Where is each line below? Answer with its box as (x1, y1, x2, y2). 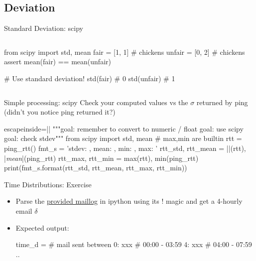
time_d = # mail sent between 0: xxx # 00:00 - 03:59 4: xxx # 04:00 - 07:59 (15, 239, 252, 250)
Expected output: (15, 222, 69, 233)
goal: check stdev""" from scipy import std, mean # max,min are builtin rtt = (4, 133, 242, 143)
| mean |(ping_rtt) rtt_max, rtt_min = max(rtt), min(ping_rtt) (4, 152, 199, 163)
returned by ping (196, 97, 248, 107)
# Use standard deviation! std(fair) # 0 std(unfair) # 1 (4, 73, 175, 83)
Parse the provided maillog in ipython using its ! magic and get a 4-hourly (15, 196, 243, 206)
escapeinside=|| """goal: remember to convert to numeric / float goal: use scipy (4, 123, 244, 133)
